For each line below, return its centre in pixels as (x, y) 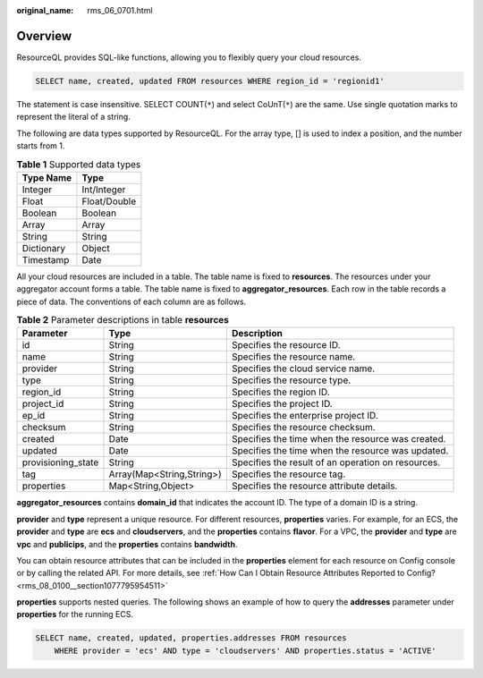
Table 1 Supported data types (79, 164)
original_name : (45, 10)
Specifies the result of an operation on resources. (336, 462)
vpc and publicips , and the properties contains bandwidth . (127, 544)
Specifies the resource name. (293, 357)
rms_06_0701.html (120, 10)
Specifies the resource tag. (288, 474)
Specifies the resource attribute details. (314, 486)
